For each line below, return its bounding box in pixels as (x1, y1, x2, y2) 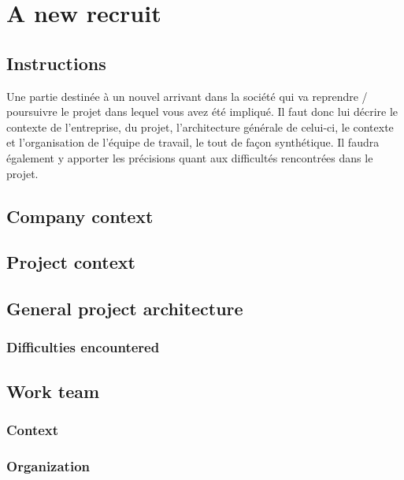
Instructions (6, 50, 106, 75)
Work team (6, 378, 100, 403)
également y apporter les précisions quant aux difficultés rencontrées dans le (6, 149, 373, 166)
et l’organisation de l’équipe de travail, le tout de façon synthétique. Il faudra (6, 134, 380, 151)
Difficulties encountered (6, 337, 160, 357)
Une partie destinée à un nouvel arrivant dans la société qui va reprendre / (6, 87, 368, 104)
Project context (6, 250, 135, 274)
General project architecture (6, 296, 243, 321)
